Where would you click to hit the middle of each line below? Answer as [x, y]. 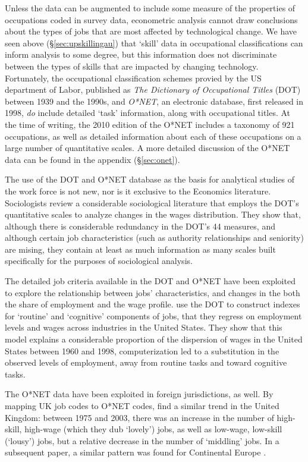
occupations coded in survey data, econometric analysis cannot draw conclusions [151, 19]
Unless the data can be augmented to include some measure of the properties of [150, 8]
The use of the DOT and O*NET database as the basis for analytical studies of [150, 179]
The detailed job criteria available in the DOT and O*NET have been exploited [150, 281]
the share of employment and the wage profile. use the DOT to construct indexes [153, 304]
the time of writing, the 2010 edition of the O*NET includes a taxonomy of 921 [150, 124]
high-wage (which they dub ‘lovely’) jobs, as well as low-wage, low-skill [153, 429]
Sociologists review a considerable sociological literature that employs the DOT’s [152, 202]
